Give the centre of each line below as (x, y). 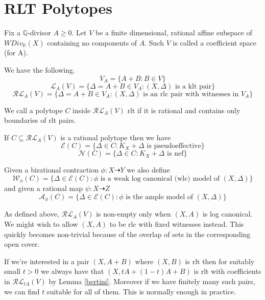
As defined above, (32, 214)
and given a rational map (44, 188)
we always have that (73, 271)
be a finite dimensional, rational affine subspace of (174, 33)
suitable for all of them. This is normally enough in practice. (142, 291)
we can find (22, 291)
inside (82, 110)
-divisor (39, 33)
